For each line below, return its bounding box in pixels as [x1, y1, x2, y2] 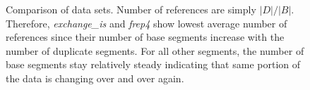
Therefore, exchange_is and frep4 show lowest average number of [6, 15, 287, 30]
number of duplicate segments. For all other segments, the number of [6, 43, 304, 58]
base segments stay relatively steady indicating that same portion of [6, 57, 301, 72]
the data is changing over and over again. [6, 70, 184, 85]
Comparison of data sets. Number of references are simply [6, 2, 256, 16]
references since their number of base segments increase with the [6, 30, 285, 44]
